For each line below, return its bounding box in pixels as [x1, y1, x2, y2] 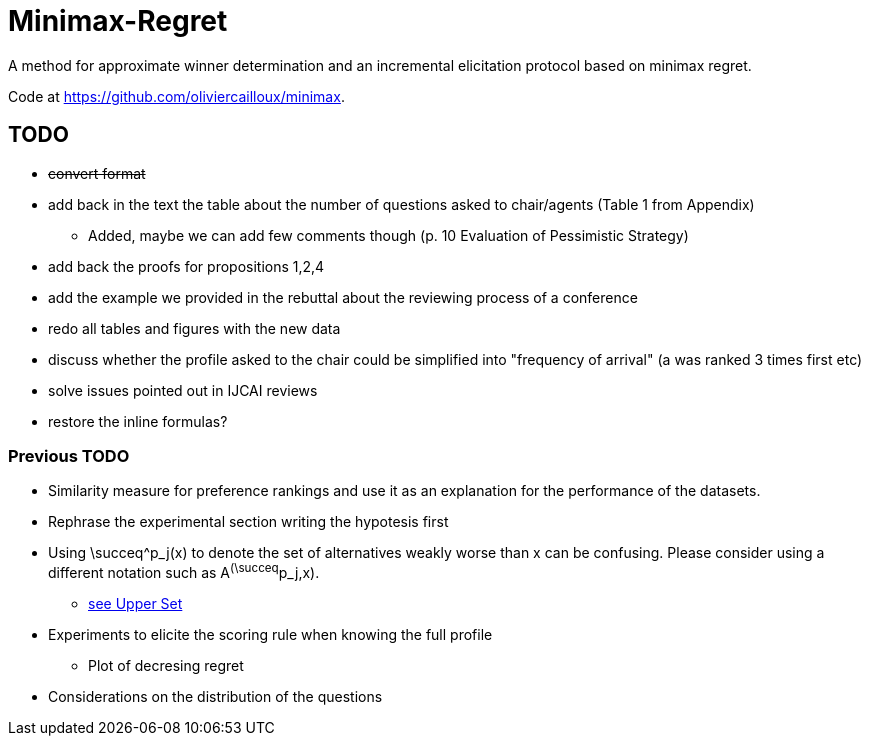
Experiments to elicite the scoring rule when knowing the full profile [48, 626, 493, 643]
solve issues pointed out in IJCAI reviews [48, 381, 318, 399]
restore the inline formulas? [48, 412, 228, 430]
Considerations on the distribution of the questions [48, 688, 383, 705]
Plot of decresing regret [88, 657, 244, 674]
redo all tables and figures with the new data [48, 319, 341, 337]
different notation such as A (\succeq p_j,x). [48, 561, 320, 581]
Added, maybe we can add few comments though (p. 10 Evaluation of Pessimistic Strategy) [88, 226, 689, 244]
